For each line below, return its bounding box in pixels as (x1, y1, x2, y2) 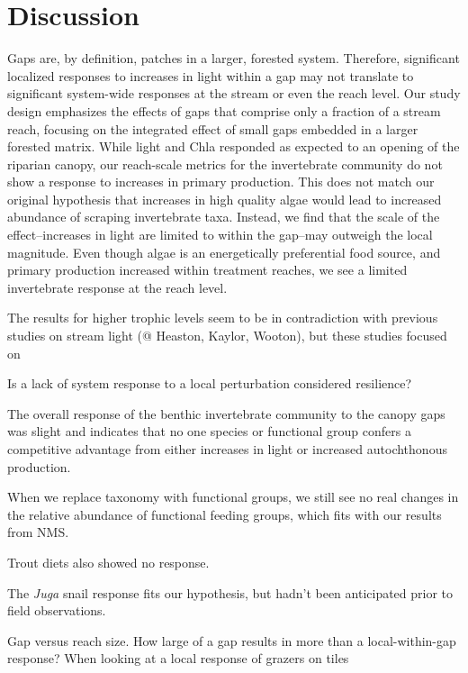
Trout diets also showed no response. (7, 552, 210, 571)
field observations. (7, 601, 106, 620)
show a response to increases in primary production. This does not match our (7, 172, 435, 191)
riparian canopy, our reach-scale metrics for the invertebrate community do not (7, 154, 443, 173)
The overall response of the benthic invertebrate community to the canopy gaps (7, 404, 445, 423)
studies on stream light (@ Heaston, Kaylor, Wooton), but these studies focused (7, 326, 447, 345)
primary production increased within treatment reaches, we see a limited (7, 260, 408, 279)
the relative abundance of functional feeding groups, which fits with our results (7, 505, 442, 523)
